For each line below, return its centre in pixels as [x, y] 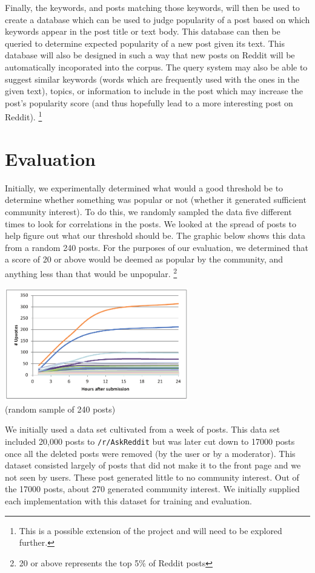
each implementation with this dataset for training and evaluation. [128, 500]
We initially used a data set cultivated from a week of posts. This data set [143, 429]
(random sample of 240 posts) [60, 409]
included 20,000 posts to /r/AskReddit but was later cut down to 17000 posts [150, 441]
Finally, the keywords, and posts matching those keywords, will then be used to [152, 7]
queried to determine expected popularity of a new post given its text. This [145, 43]
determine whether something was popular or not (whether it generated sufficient [156, 200]
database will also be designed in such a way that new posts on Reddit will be [150, 55]
